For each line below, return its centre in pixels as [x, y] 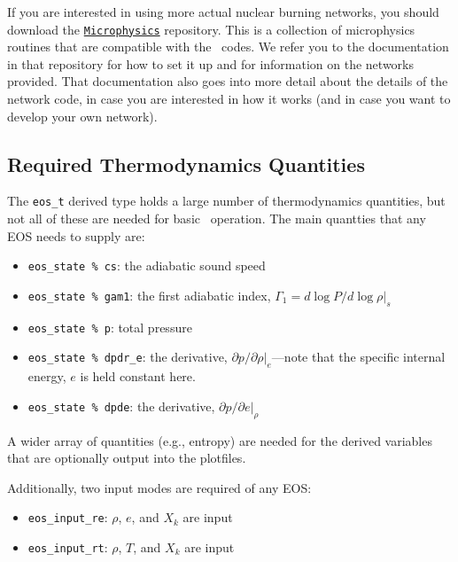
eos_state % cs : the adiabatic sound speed [147, 265]
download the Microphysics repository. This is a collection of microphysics [211, 29]
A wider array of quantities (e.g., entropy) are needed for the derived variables [220, 440]
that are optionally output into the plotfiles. [127, 458]
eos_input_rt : [68, 547]
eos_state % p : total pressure [110, 327]
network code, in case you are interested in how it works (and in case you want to [229, 99]
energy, [47, 376]
